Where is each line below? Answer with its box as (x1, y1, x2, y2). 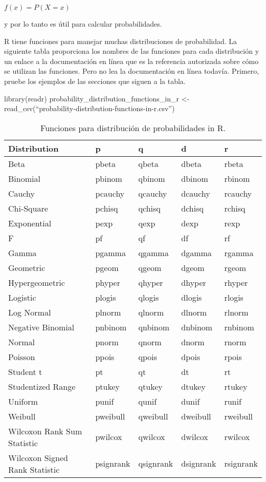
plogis (95, 291, 116, 303)
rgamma (224, 246, 254, 259)
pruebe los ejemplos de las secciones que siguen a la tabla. (4, 75, 186, 86)
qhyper (138, 276, 163, 288)
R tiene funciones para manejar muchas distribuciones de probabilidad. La (4, 35, 237, 46)
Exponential (8, 217, 52, 229)
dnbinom (181, 321, 213, 333)
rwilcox (224, 431, 250, 443)
